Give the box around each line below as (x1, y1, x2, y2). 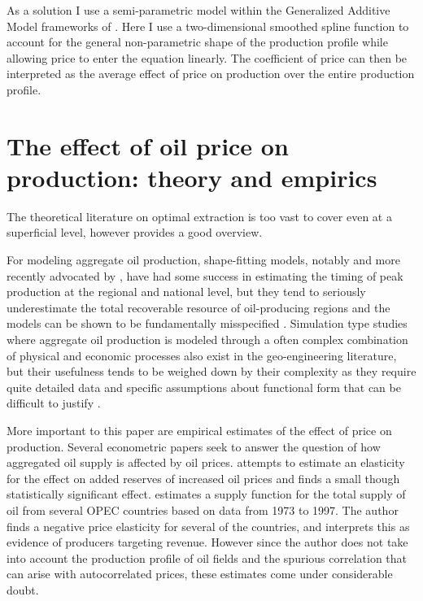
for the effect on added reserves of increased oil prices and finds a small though (7, 469, 400, 486)
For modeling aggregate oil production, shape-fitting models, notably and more (7, 251, 400, 268)
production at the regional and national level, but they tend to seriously (7, 283, 366, 300)
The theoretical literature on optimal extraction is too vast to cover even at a (7, 207, 392, 224)
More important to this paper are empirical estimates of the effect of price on (7, 422, 392, 438)
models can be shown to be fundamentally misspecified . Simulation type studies (7, 315, 408, 332)
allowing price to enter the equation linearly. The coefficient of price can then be (7, 49, 408, 66)
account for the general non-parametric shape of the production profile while (7, 33, 388, 50)
